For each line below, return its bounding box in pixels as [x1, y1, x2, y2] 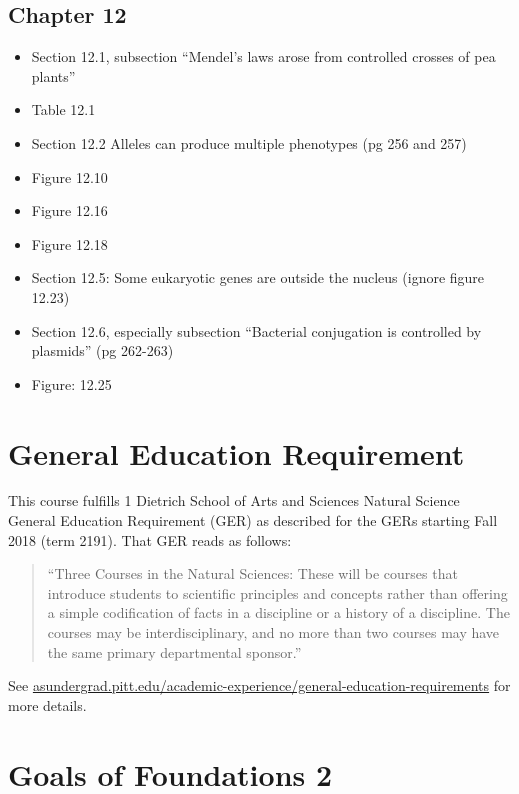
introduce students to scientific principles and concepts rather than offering [47, 582, 508, 603]
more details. [8, 694, 87, 715]
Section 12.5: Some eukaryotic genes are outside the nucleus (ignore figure [31, 267, 485, 288]
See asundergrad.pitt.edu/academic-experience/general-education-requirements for [8, 675, 511, 696]
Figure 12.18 [31, 233, 108, 254]
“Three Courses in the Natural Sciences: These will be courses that [47, 563, 458, 584]
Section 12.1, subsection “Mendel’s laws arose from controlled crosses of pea [31, 46, 496, 67]
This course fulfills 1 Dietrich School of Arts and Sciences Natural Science [8, 490, 460, 511]
